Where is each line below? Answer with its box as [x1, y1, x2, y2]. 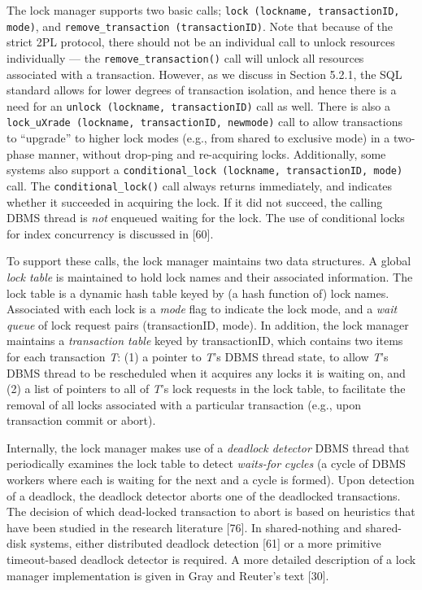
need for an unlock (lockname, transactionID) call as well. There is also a [7, 97, 391, 114]
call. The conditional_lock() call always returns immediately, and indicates [7, 177, 393, 194]
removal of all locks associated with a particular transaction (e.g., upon [7, 396, 362, 413]
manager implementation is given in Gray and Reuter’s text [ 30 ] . [7, 566, 329, 583]
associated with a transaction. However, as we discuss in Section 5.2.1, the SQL [7, 65, 402, 82]
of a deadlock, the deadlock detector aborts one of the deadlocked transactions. [7, 487, 401, 504]
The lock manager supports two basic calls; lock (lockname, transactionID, [7, 2, 400, 18]
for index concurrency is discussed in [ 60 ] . [7, 225, 214, 242]
